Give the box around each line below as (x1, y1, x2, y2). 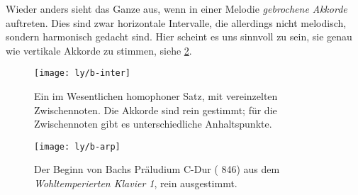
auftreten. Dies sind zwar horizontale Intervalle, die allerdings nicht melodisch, (6, 15, 347, 30)
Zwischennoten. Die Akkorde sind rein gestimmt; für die (34, 102, 277, 117)
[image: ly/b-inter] (34, 68, 131, 79)
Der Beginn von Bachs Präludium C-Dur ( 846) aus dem (34, 162, 280, 177)
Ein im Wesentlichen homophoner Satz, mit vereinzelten (34, 89, 278, 104)
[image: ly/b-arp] (34, 141, 121, 152)
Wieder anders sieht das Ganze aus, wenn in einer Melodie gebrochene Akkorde (6, 1, 347, 16)
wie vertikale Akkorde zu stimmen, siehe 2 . (6, 43, 192, 57)
